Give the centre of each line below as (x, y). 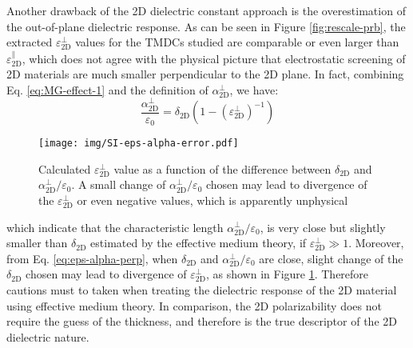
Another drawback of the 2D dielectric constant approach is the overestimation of (206, 10)
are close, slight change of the (331, 258)
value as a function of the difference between (222, 168)
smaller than (37, 243)
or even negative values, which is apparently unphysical (212, 200)
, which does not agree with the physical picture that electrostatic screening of (214, 58)
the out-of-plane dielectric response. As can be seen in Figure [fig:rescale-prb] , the (206, 26)
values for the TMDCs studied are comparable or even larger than (237, 42)
